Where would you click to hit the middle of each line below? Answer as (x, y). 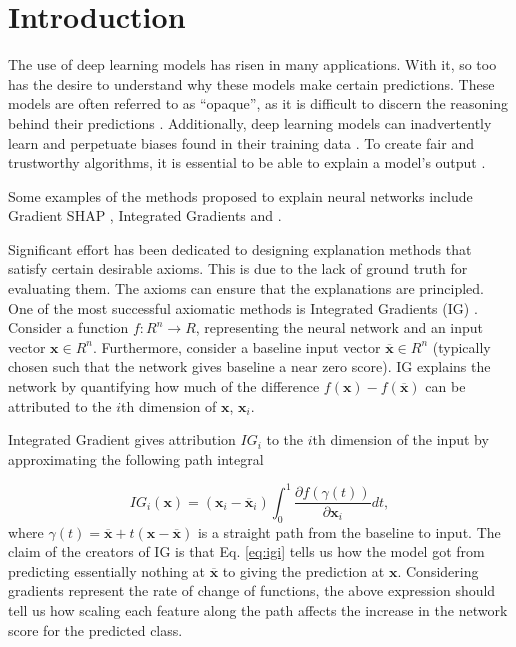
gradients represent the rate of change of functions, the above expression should (252, 590)
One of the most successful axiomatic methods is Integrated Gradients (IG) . (243, 307)
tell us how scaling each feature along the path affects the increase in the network (258, 610)
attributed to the (60, 405)
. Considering (438, 570)
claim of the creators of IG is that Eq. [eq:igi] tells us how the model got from (246, 551)
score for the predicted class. (95, 629)
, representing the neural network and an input (339, 327)
